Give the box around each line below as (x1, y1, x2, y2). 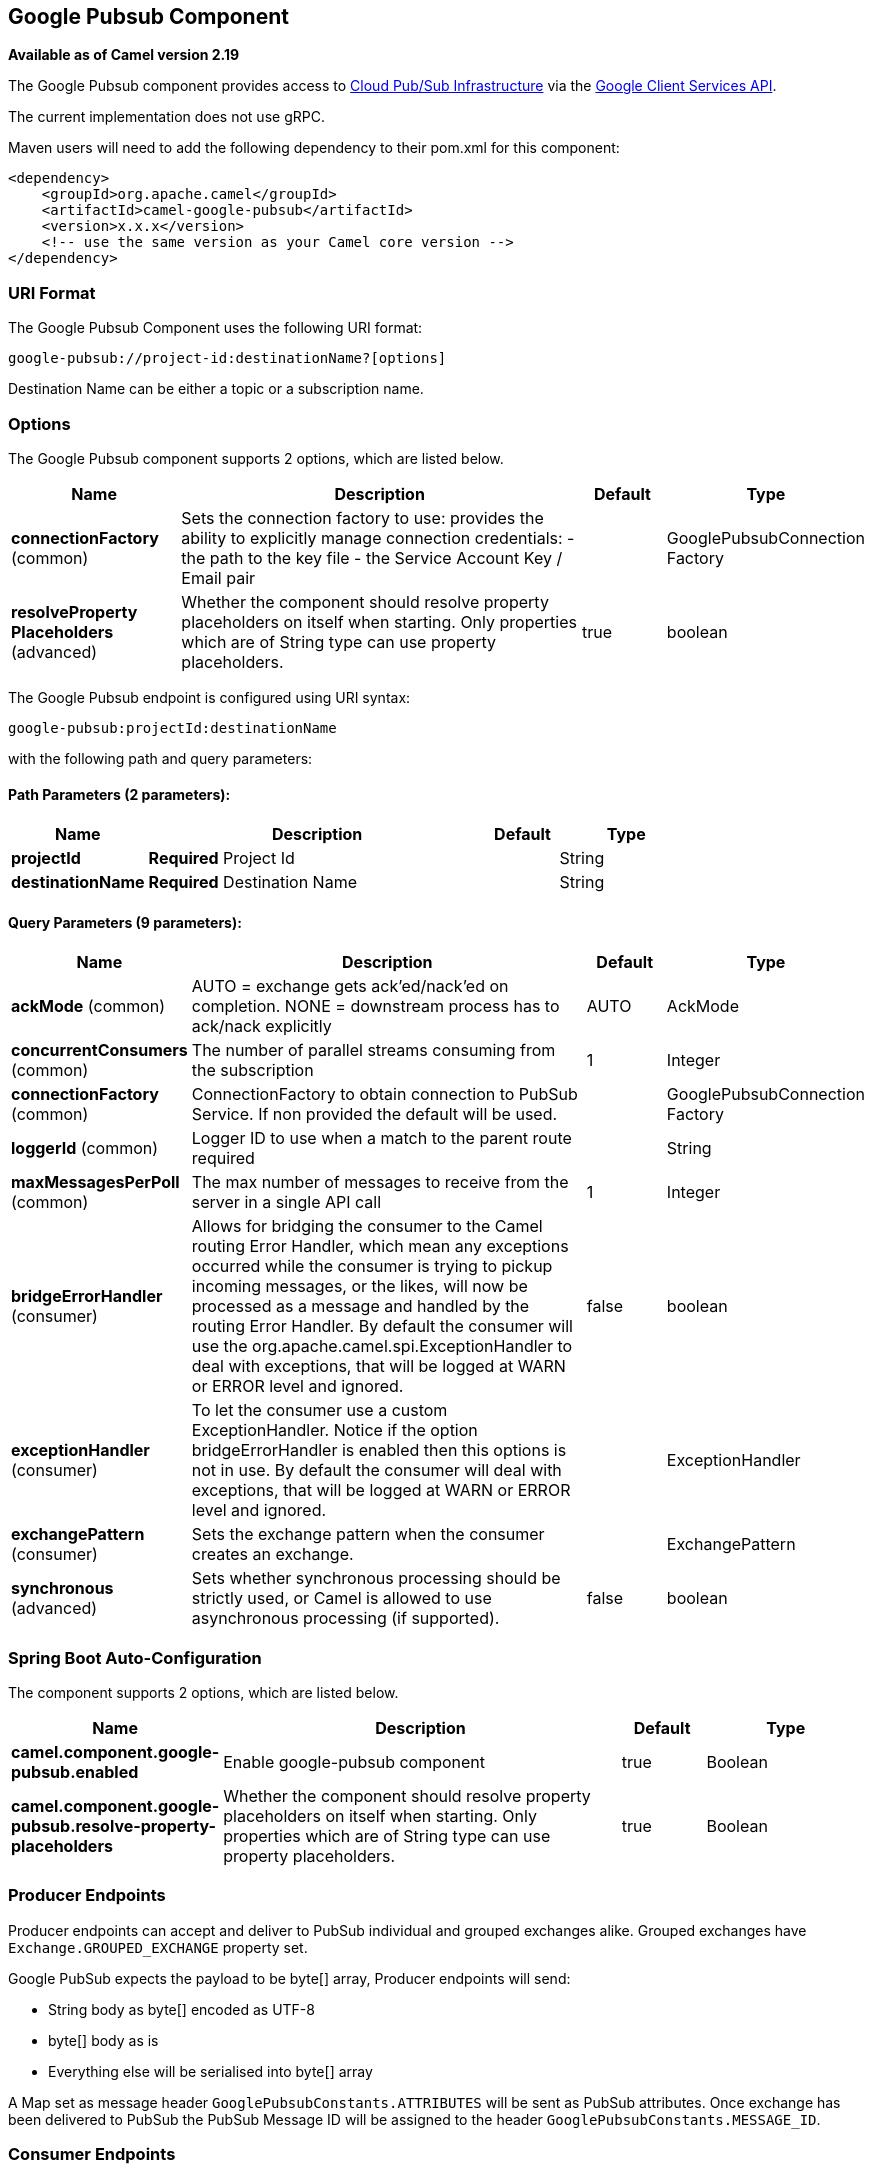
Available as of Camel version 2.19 (8, 46, 240, 64)
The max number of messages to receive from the (191, 1172, 569, 1193)
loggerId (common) (11, 1138, 159, 1159)
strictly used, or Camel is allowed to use (191, 1588, 492, 1609)
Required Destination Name (148, 872, 357, 893)
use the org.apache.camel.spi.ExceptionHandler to (191, 1336, 573, 1357)
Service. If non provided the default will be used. (191, 1104, 558, 1125)
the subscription (191, 1060, 314, 1081)
